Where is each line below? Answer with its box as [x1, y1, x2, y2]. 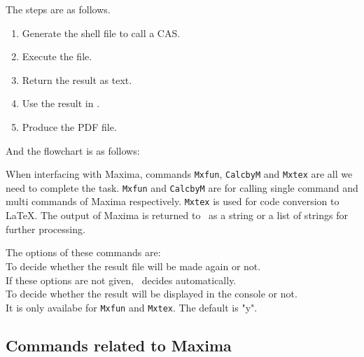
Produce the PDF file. [22, 119, 117, 134]
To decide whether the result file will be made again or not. [6, 258, 261, 273]
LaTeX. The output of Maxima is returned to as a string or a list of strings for [6, 208, 348, 223]
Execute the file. [22, 49, 92, 64]
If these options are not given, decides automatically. [6, 272, 237, 287]
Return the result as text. [22, 72, 132, 87]
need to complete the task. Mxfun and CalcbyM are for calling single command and [6, 180, 358, 195]
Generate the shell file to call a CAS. [22, 25, 181, 40]
